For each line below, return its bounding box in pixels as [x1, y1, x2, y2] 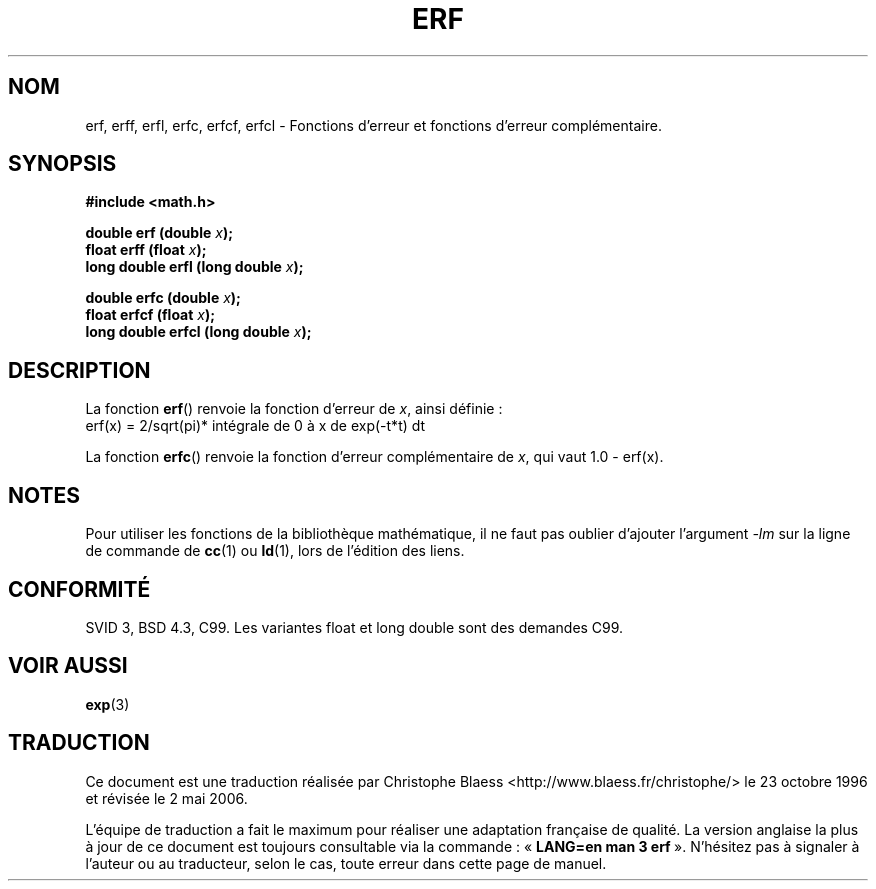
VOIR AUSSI [8, 653, 128, 679]
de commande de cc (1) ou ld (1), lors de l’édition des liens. [85, 542, 465, 560]
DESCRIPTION [8, 357, 151, 383]
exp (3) [85, 695, 130, 713]
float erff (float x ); [85, 241, 207, 259]
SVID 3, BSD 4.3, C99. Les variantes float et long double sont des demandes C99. [85, 618, 624, 636]
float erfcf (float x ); [85, 306, 216, 324]
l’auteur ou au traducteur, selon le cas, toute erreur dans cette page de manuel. [85, 854, 607, 872]
